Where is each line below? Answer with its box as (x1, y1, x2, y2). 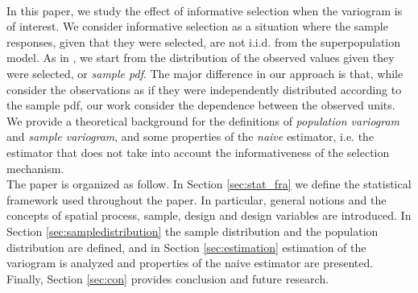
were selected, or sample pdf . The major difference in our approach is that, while (6, 64, 404, 81)
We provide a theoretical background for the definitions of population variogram (6, 112, 400, 129)
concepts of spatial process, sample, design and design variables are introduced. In (6, 207, 412, 224)
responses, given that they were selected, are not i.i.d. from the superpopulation (6, 33, 401, 50)
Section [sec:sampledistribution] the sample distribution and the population (6, 222, 379, 239)
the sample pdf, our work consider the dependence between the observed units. (6, 97, 395, 113)
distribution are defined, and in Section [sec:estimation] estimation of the (6, 238, 366, 255)
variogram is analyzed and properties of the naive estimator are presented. (6, 254, 374, 271)
